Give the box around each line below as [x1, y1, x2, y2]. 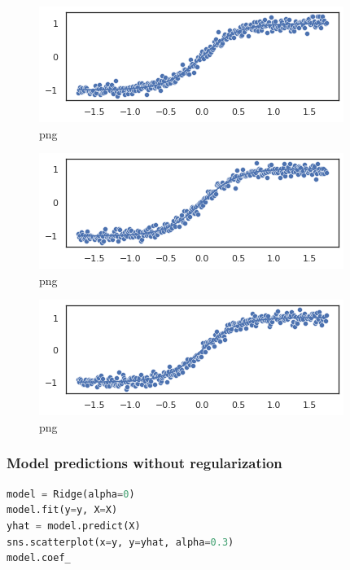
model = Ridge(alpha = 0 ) [7, 488, 135, 500]
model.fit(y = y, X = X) [7, 504, 118, 516]
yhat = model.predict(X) [7, 520, 141, 532]
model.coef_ [7, 552, 71, 564]
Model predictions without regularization [7, 453, 282, 473]
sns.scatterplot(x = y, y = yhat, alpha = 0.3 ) [7, 536, 234, 548]
